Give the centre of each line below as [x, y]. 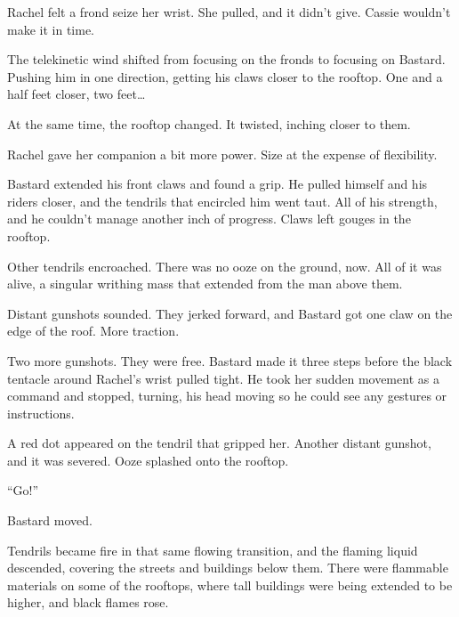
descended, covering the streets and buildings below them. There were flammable [228, 568]
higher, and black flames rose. [88, 602]
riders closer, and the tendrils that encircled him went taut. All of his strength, [222, 201]
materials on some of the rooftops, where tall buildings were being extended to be [230, 585]
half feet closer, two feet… [76, 94]
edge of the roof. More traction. [93, 331]
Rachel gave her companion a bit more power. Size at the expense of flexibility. [222, 154]
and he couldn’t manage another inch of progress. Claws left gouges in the [209, 219]
